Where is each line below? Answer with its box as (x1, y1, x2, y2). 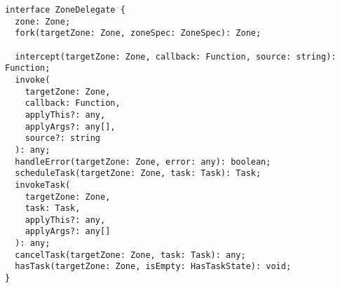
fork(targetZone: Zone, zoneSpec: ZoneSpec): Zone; (15, 28, 261, 39)
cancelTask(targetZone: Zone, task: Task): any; (15, 249, 246, 260)
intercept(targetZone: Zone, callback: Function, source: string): (15, 51, 336, 62)
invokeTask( (15, 179, 71, 190)
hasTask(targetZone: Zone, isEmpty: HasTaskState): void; (15, 261, 292, 272)
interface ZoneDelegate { (5, 5, 125, 15)
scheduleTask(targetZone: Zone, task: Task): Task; (15, 168, 261, 179)
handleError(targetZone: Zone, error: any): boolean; (15, 156, 271, 167)
